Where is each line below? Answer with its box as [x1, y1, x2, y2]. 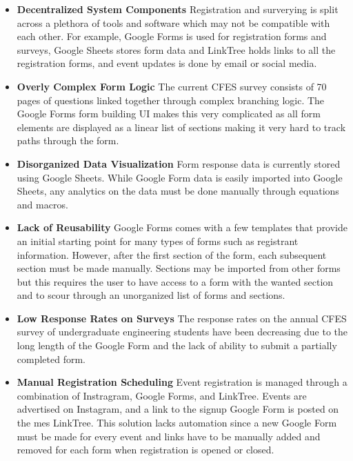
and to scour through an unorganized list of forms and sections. [17, 288, 285, 302]
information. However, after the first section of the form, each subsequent [17, 247, 327, 262]
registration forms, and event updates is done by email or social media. [17, 56, 317, 70]
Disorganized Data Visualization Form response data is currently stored [17, 156, 341, 170]
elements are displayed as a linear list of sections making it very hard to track [17, 119, 346, 134]
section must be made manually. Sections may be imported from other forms [17, 261, 341, 275]
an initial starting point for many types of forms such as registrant [17, 233, 299, 248]
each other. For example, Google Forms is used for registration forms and [17, 29, 327, 43]
